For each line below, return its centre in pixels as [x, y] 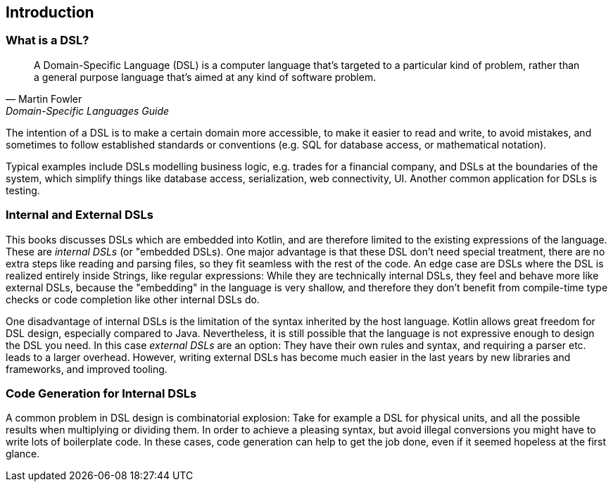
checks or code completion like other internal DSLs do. [133, 299]
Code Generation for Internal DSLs [101, 393]
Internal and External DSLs [80, 215]
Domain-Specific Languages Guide [88, 110]
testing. [23, 190]
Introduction [50, 12]
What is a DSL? [48, 40]
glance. [23, 454]
